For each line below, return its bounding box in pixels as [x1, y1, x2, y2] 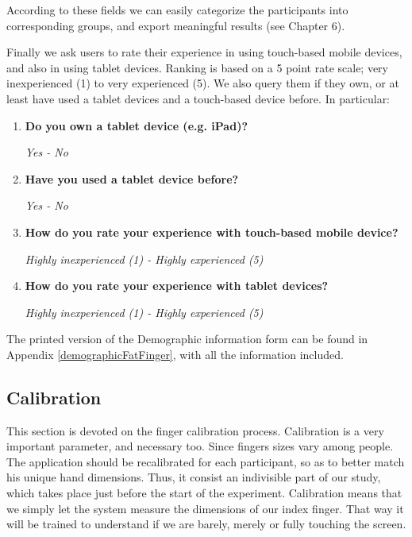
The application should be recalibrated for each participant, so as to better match [6, 453, 405, 469]
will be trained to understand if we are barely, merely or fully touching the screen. [6, 516, 406, 532]
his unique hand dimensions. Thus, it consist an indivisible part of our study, [6, 469, 381, 485]
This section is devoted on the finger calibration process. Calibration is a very [6, 422, 384, 438]
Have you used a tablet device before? [25, 170, 239, 187]
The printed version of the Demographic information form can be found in [6, 330, 368, 347]
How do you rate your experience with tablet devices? [25, 277, 329, 294]
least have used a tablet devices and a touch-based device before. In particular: [6, 90, 391, 106]
